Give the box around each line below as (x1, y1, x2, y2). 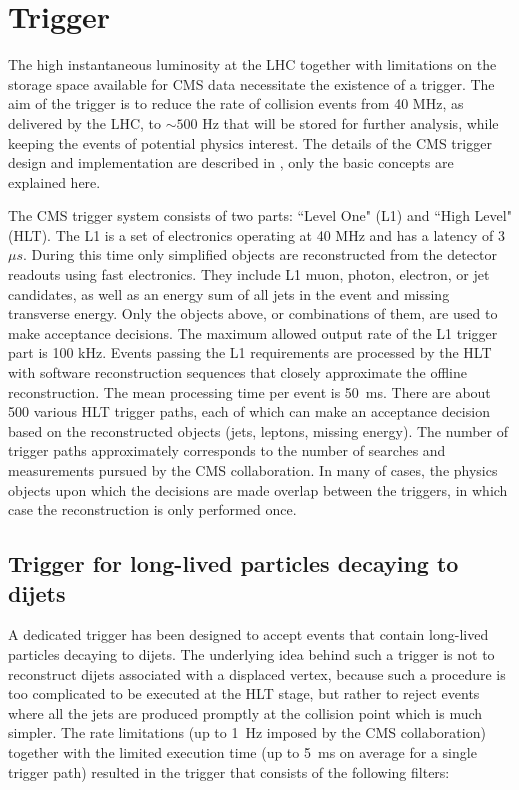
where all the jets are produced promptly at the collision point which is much (8, 702, 483, 723)
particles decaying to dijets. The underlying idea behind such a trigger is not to (8, 643, 495, 664)
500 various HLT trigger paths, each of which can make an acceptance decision (8, 401, 490, 422)
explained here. (8, 171, 101, 192)
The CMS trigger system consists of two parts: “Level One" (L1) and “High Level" (8, 205, 512, 226)
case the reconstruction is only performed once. (8, 499, 297, 520)
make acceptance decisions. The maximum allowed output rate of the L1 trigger (8, 322, 498, 343)
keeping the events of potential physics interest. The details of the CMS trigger (8, 132, 492, 153)
